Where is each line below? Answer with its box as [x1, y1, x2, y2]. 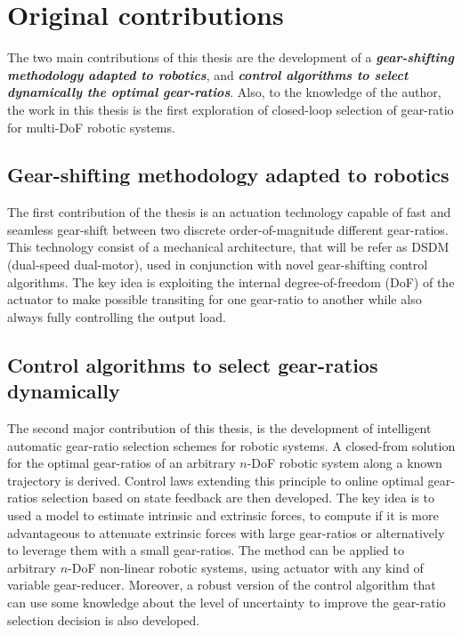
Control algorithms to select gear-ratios [7, 350, 378, 378]
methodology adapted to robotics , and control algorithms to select [7, 65, 409, 84]
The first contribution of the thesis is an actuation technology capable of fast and [7, 203, 451, 221]
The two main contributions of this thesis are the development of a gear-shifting [7, 48, 454, 67]
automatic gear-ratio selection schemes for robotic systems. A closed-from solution [7, 436, 456, 454]
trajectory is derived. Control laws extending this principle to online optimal [7, 470, 424, 489]
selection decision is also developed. [7, 610, 200, 629]
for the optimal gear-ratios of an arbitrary [7, 454, 236, 472]
